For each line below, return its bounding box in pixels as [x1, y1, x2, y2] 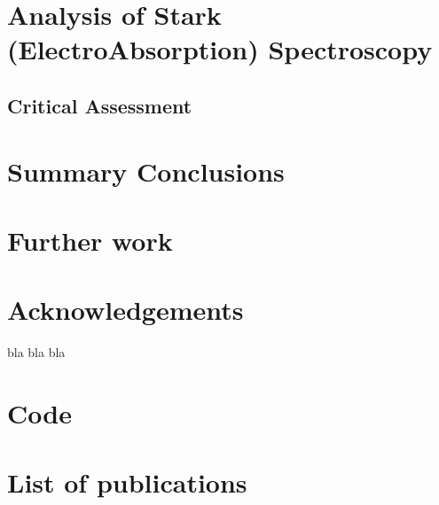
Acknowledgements [7, 291, 244, 328]
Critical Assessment [7, 91, 192, 119]
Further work [7, 221, 173, 258]
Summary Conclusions [7, 152, 285, 189]
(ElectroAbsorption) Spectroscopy [7, 31, 433, 67]
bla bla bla [7, 343, 66, 361]
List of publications [7, 464, 247, 501]
